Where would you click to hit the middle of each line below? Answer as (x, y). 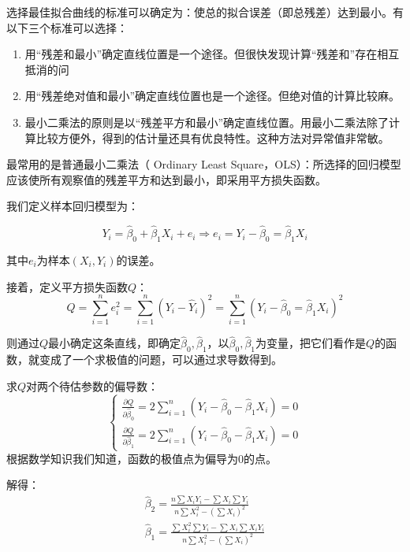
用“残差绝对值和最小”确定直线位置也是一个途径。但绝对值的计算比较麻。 (212, 96)
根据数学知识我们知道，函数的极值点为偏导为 (122, 458)
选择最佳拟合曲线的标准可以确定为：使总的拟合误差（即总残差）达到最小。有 (205, 12)
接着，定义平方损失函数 (67, 286)
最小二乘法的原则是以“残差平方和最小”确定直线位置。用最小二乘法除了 (207, 122)
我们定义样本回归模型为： (73, 206)
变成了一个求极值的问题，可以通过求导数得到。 (160, 359)
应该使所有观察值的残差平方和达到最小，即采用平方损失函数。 (166, 179)
